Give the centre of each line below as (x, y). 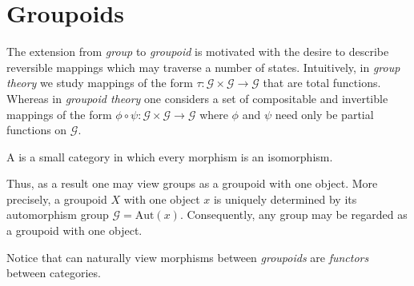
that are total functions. (322, 83)
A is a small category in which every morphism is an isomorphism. (170, 156)
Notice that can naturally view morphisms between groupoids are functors (188, 257)
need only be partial (324, 114)
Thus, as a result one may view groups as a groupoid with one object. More (192, 183)
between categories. (54, 273)
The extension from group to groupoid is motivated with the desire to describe (198, 52)
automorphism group (58, 214)
